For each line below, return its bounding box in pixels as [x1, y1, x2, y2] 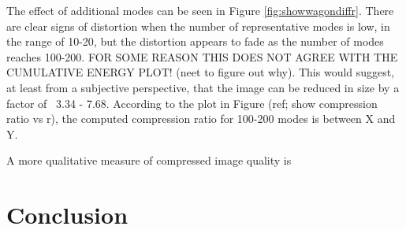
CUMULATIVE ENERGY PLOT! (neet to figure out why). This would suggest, [6, 64, 395, 80]
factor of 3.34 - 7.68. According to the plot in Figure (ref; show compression [6, 95, 378, 111]
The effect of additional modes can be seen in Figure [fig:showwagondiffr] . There [6, 2, 394, 18]
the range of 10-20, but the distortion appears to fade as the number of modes [6, 33, 384, 50]
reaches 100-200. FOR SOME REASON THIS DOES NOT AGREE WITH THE [6, 48, 398, 65]
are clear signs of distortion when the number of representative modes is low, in [6, 17, 390, 34]
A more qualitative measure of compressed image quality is [6, 152, 292, 169]
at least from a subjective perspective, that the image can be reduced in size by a [6, 79, 400, 95]
